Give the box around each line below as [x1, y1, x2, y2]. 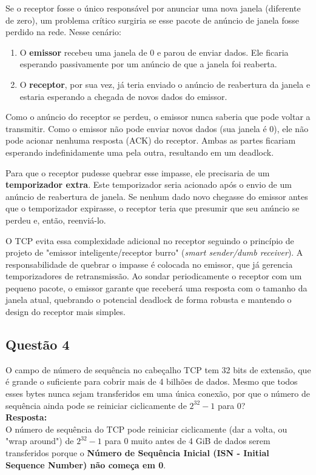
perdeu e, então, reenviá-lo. [5, 213, 106, 226]
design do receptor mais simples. [5, 305, 126, 318]
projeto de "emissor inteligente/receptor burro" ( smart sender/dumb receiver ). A [5, 246, 303, 259]
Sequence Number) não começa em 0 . [5, 458, 166, 471]
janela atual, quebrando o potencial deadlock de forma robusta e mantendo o [5, 293, 292, 306]
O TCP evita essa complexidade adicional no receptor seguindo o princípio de [5, 234, 294, 247]
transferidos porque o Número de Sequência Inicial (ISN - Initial [5, 447, 269, 459]
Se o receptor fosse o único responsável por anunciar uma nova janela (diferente [5, 2, 301, 14]
